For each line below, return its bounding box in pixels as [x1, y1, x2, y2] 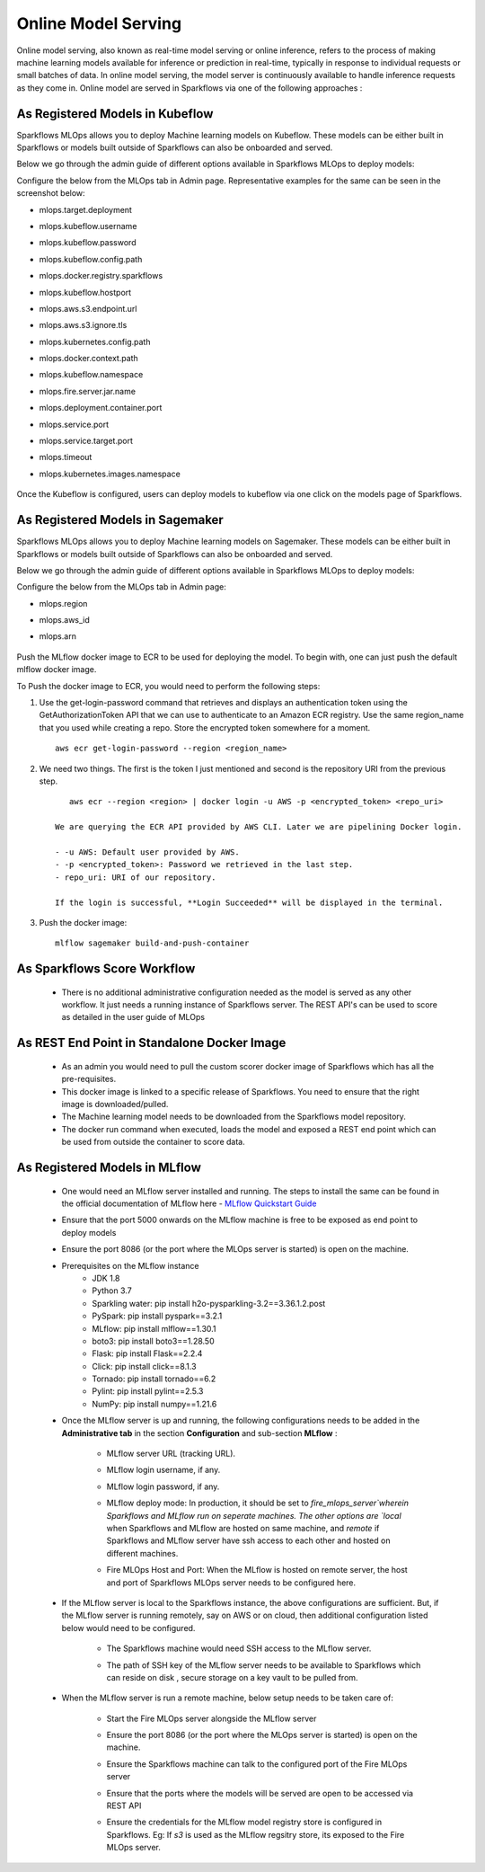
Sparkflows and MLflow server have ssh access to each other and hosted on [106, 1535, 391, 1546]
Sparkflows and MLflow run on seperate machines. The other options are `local [106, 1510, 401, 1521]
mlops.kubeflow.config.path [39, 253, 143, 264]
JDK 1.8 [92, 1273, 120, 1283]
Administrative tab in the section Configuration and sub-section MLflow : [61, 1427, 338, 1438]
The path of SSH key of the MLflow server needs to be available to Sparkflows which [106, 1659, 421, 1671]
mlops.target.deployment [39, 204, 132, 215]
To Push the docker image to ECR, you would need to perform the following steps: [16, 680, 321, 691]
